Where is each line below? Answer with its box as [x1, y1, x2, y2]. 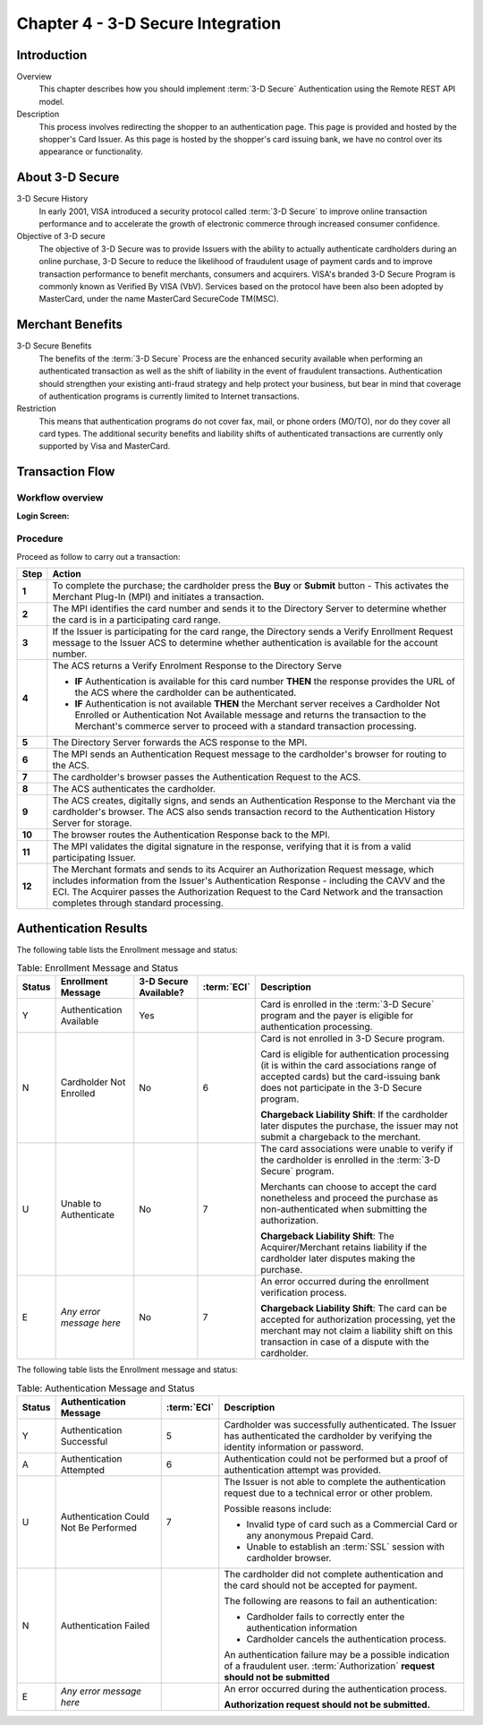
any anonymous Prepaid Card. [246, 1530, 375, 1542]
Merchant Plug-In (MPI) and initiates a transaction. [52, 591, 265, 604]
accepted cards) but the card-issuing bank [260, 1070, 441, 1083]
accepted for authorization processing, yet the [260, 1313, 456, 1326]
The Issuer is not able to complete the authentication [224, 1476, 446, 1489]
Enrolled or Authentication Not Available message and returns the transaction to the [74, 708, 427, 721]
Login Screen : [16, 511, 71, 521]
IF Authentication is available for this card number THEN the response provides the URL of [74, 675, 455, 688]
